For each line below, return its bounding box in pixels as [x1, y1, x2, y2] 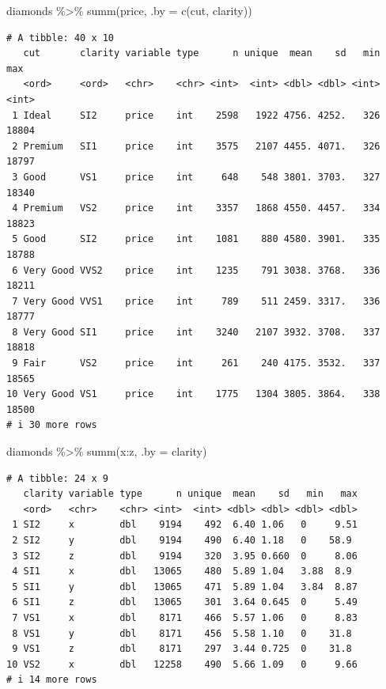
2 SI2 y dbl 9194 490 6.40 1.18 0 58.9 [12, 535, 352, 546]
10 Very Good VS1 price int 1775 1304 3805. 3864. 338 [6, 388, 380, 400]
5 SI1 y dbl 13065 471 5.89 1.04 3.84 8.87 [12, 581, 358, 592]
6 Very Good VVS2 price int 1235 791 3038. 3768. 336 [12, 264, 380, 276]
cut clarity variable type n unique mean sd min [23, 47, 380, 59]
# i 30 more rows [6, 419, 97, 431]
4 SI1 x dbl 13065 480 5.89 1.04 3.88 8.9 [12, 566, 352, 577]
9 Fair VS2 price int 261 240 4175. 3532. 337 [12, 358, 380, 369]
